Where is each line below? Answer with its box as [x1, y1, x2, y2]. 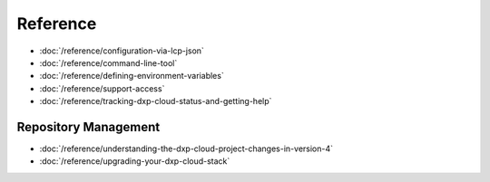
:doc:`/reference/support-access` [39, 82, 165, 94]
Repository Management [16, 119, 161, 135]
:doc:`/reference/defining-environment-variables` [39, 71, 224, 81]
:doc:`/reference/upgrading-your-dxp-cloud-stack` [39, 156, 230, 167]
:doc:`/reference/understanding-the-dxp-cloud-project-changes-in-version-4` [39, 143, 334, 154]
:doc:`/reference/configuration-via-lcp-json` [39, 45, 204, 56]
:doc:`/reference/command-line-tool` [39, 57, 178, 68]
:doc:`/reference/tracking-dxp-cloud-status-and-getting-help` [39, 96, 272, 107]
